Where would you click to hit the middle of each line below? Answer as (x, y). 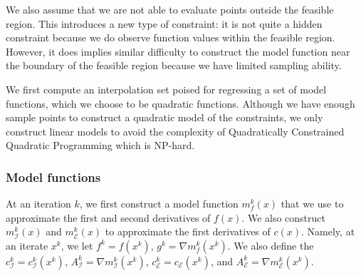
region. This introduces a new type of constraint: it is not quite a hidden (164, 23)
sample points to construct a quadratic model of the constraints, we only (164, 117)
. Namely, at (328, 231)
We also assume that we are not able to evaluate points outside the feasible (170, 9)
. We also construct (284, 217)
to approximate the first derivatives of (188, 231)
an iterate (27, 245)
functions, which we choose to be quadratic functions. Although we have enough (180, 103)
